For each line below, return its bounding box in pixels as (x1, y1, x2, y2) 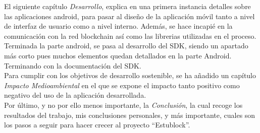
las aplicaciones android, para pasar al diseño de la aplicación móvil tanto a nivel (4, 11, 255, 21)
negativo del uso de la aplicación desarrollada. (4, 90, 146, 100)
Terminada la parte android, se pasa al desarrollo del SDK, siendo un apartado (4, 40, 248, 51)
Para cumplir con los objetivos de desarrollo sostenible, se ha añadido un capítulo (4, 70, 256, 81)
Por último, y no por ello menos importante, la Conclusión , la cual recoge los (4, 99, 243, 110)
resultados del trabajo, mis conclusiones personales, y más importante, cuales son (4, 109, 255, 120)
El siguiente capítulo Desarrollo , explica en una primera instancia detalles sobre (4, 1, 251, 11)
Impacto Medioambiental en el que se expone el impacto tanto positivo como (4, 80, 240, 90)
